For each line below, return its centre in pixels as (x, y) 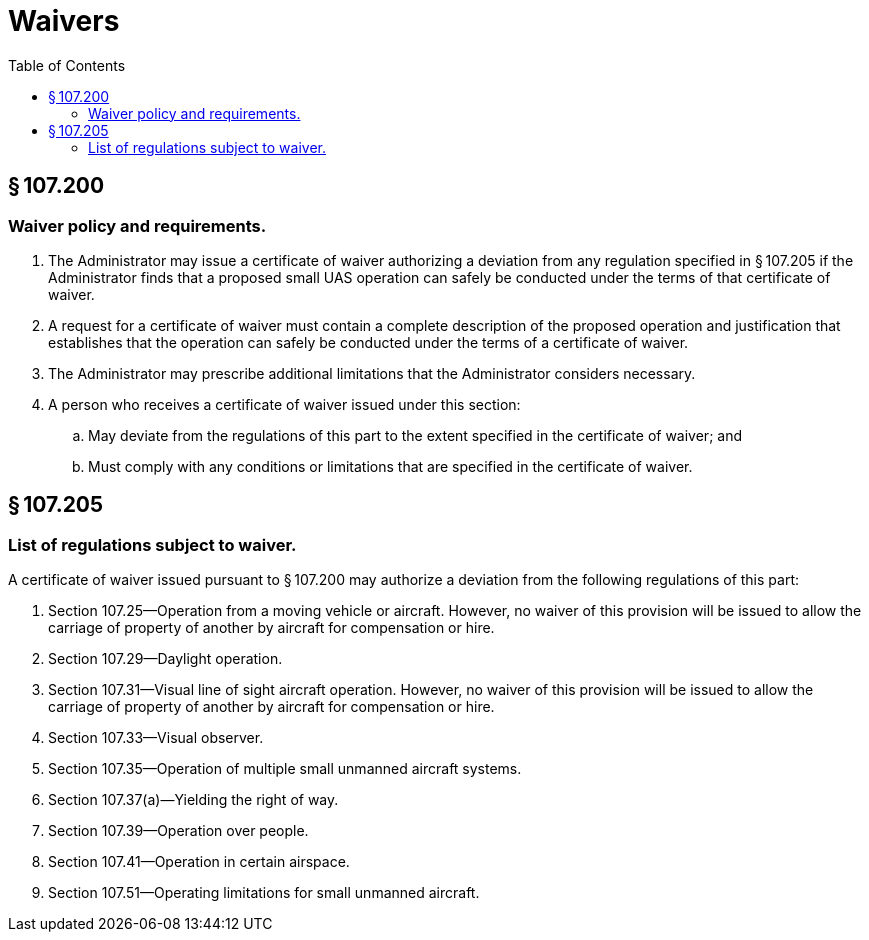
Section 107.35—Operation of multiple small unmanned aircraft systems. (285, 769)
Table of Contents (67, 65)
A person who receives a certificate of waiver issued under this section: (284, 404)
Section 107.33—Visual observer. (156, 738)
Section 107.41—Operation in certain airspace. (199, 862)
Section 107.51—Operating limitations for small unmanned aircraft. (264, 893)
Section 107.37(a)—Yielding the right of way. (193, 800)
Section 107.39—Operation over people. (178, 831)
